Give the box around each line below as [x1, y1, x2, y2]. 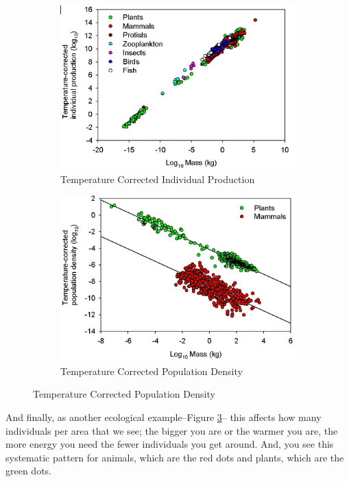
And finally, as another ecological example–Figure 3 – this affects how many [5, 410, 322, 424]
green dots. [5, 463, 52, 478]
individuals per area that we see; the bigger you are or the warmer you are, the [5, 423, 338, 437]
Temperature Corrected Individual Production [60, 171, 255, 186]
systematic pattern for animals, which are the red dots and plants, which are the [5, 450, 344, 464]
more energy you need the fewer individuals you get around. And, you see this [5, 437, 334, 451]
